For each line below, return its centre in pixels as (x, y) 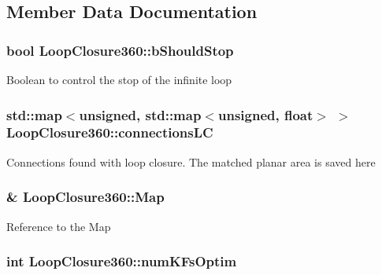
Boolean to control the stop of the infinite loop (119, 79)
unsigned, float (266, 114)
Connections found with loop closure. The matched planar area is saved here (191, 161)
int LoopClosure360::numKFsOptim (122, 261)
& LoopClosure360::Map (85, 197)
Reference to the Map (59, 226)
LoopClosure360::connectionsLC (110, 132)
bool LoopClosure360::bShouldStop (120, 50)
